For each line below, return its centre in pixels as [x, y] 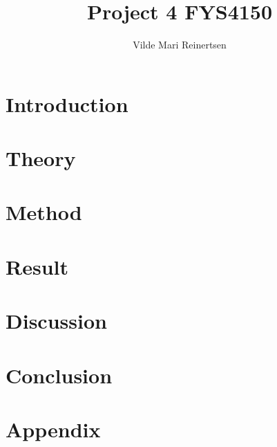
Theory [41, 158]
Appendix [53, 429]
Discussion [56, 321]
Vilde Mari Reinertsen [180, 45]
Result [37, 266]
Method [44, 212]
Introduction [67, 103]
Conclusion [59, 375]
